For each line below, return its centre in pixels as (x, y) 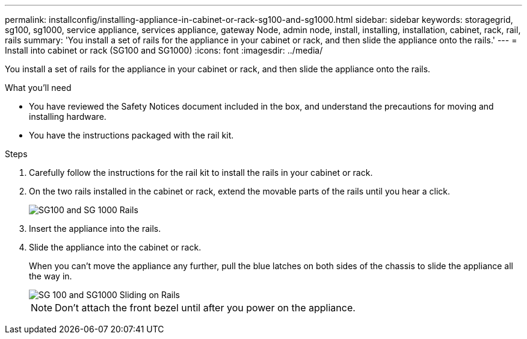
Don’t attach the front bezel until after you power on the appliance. (205, 308)
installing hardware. (68, 117)
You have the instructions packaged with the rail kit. (131, 135)
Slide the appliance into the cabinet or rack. (115, 247)
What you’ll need (38, 88)
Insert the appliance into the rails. (95, 229)
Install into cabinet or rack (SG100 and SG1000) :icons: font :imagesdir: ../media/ (164, 50)
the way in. (51, 276)
